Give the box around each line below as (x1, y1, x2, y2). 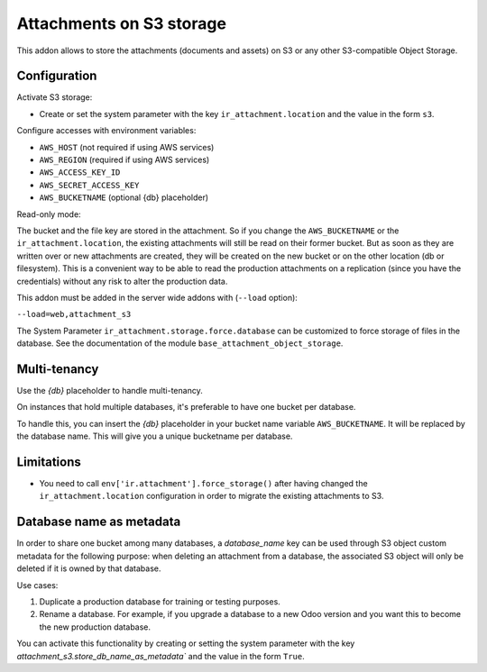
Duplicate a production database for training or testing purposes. (39, 595, 281, 607)
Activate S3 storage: (16, 92, 93, 103)
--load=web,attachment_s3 (16, 309, 132, 320)
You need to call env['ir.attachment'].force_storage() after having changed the (39, 478, 369, 489)
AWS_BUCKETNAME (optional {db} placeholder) (39, 192, 209, 203)
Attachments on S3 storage (16, 14, 227, 33)
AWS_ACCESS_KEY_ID (39, 168, 121, 177)
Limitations (16, 454, 81, 469)
